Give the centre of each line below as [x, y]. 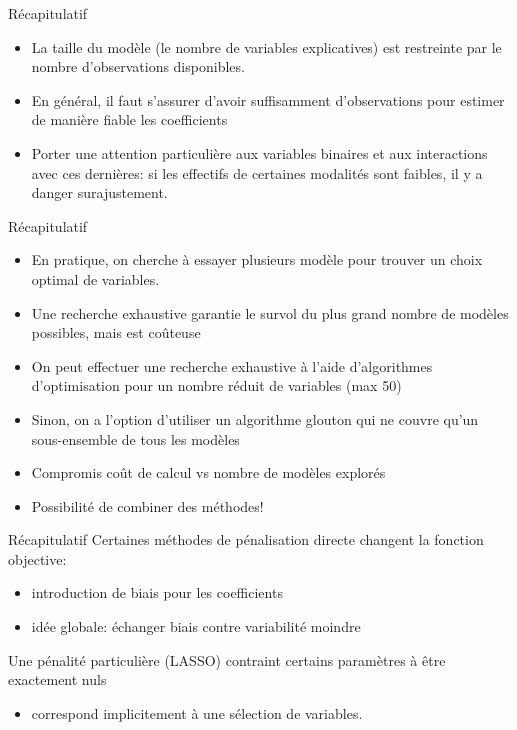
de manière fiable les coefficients [129, 119]
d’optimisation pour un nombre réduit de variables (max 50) [216, 385]
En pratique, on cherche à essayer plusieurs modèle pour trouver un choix [257, 259]
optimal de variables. [95, 278]
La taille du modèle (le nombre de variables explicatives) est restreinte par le [266, 46]
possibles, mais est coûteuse [116, 332]
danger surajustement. [99, 192]
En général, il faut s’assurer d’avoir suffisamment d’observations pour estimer [268, 99]
